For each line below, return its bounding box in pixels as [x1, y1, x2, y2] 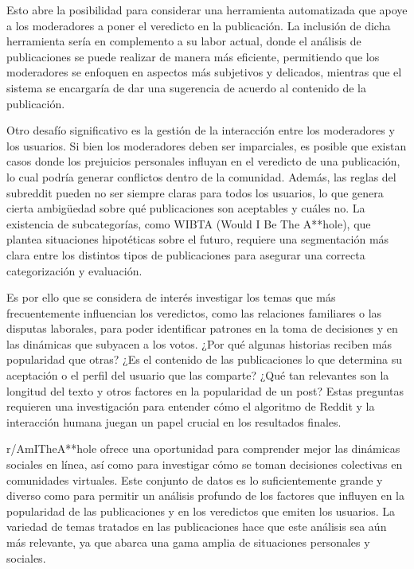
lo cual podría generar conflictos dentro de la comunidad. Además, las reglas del [6, 168, 396, 185]
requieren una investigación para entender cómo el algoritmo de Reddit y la [6, 398, 375, 415]
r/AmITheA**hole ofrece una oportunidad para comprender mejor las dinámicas [6, 440, 400, 457]
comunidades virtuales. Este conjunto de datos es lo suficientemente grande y [6, 471, 383, 488]
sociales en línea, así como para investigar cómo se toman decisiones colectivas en [6, 456, 403, 473]
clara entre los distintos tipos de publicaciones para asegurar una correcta [6, 246, 365, 263]
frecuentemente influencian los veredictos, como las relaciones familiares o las [6, 304, 382, 321]
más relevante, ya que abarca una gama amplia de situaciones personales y [6, 534, 370, 550]
